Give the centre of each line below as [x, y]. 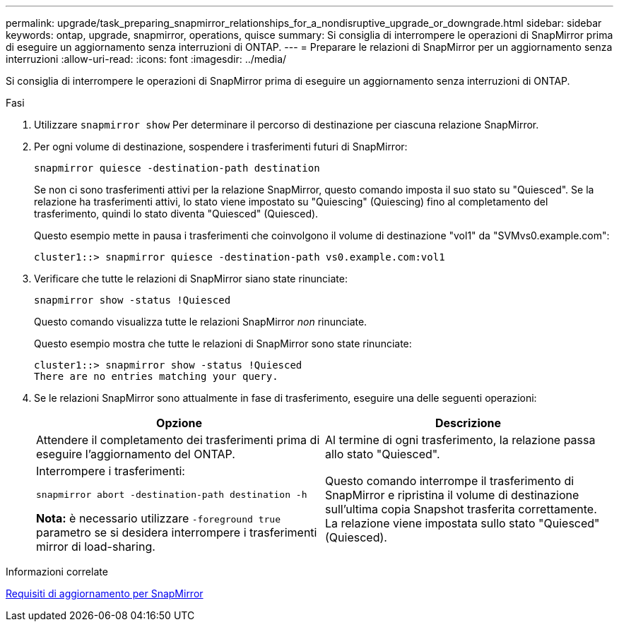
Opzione [179, 423]
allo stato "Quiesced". [383, 454]
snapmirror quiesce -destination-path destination [177, 168]
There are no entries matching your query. [156, 376]
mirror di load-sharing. [96, 547]
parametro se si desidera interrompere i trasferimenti [177, 532]
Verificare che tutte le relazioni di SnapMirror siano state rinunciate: [191, 279]
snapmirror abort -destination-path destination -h [172, 495]
